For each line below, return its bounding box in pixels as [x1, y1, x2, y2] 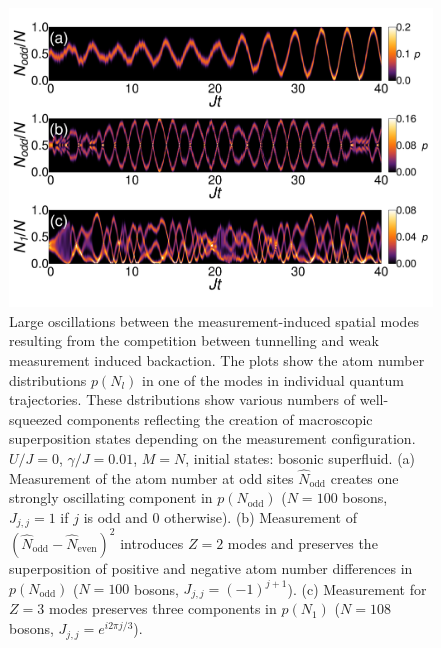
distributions [9, 369, 87, 390]
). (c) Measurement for [287, 578, 427, 599]
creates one [330, 467, 399, 488]
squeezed [9, 408, 63, 429]
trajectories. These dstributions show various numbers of [9, 389, 356, 410]
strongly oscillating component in [9, 487, 213, 508]
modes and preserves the [227, 532, 378, 553]
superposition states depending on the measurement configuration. [9, 428, 416, 449]
